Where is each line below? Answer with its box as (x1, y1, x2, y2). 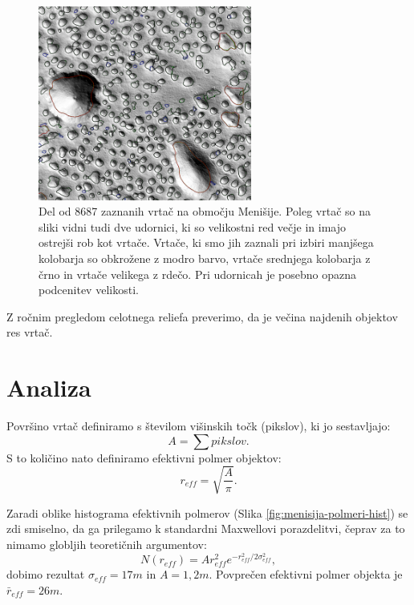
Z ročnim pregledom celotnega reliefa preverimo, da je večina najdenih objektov (6, 308, 398, 325)
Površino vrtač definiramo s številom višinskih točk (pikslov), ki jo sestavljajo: (6, 417, 391, 434)
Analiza (6, 371, 91, 404)
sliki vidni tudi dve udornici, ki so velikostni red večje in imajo (39, 218, 347, 235)
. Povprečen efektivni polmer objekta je (209, 566, 403, 583)
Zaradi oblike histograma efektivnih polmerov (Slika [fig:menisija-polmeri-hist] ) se (6, 504, 408, 521)
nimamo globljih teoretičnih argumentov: (6, 536, 207, 553)
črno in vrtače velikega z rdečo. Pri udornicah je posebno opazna (39, 265, 356, 282)
